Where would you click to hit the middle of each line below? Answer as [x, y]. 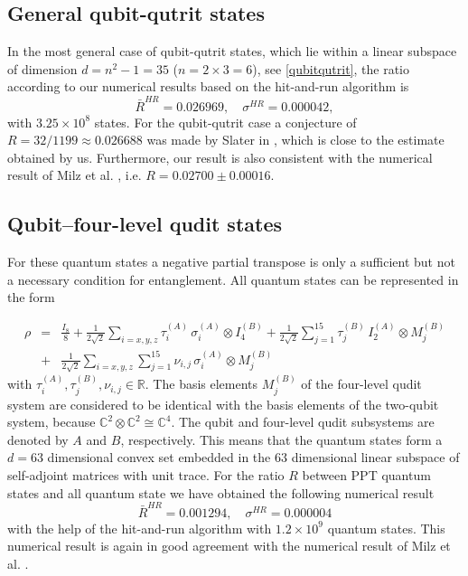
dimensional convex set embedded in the [159, 457]
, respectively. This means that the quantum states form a [281, 439]
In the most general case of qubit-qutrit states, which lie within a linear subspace [232, 51]
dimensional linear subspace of [375, 457]
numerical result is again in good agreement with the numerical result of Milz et [229, 546]
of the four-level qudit [361, 384]
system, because [51, 422]
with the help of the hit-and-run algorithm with [140, 528]
